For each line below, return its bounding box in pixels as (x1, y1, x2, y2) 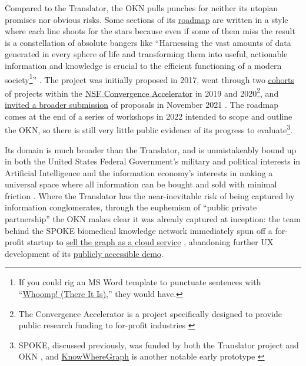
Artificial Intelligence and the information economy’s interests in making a (5, 166, 273, 179)
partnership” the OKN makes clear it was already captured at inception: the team (5, 213, 301, 225)
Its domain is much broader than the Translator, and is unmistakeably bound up (5, 143, 297, 156)
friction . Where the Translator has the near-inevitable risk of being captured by (5, 189, 295, 202)
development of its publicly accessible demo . (5, 247, 164, 259)
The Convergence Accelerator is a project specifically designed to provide (18, 307, 282, 319)
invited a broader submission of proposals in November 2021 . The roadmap (5, 98, 278, 111)
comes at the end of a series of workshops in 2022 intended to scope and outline (5, 110, 292, 122)
